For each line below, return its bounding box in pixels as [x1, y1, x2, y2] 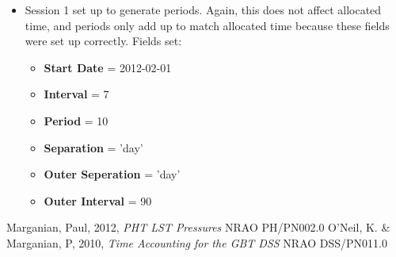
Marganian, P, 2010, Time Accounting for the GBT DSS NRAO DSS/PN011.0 [6, 234, 387, 251]
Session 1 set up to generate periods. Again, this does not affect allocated [25, 2, 382, 17]
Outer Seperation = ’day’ [44, 166, 181, 182]
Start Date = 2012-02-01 [44, 59, 172, 75]
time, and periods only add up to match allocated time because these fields [25, 17, 390, 33]
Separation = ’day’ [44, 139, 143, 155]
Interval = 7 [44, 86, 109, 102]
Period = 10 [44, 112, 109, 128]
